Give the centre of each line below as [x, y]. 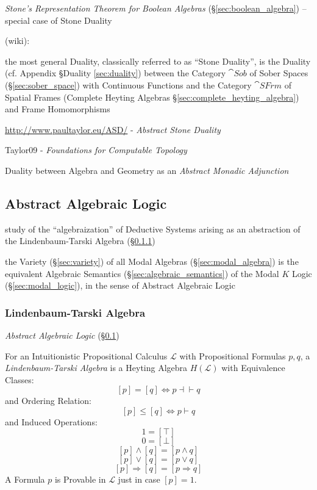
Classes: [20, 379]
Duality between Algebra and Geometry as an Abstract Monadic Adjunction [147, 170]
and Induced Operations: [51, 421]
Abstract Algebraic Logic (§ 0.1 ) [62, 335]
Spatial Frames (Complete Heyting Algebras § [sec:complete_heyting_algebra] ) [152, 97]
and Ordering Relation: [48, 401]
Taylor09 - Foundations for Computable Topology [96, 150]
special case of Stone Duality [59, 20]
